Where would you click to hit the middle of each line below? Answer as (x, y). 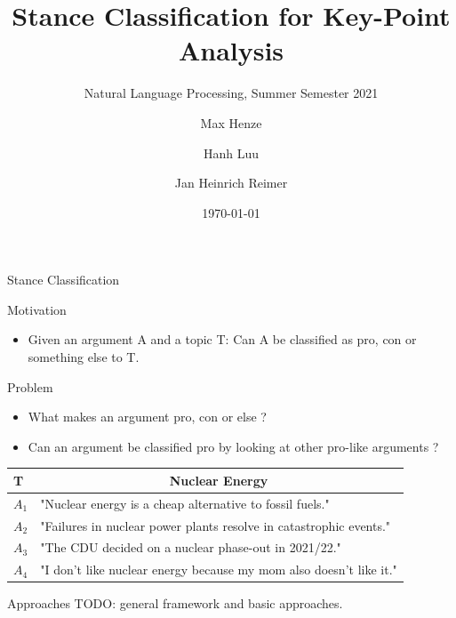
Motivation (37, 309)
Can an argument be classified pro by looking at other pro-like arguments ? (233, 446)
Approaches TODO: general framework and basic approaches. (175, 603)
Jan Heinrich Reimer (231, 183)
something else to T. (84, 357)
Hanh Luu (231, 152)
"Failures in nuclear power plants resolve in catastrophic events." (216, 525)
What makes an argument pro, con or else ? (147, 417)
